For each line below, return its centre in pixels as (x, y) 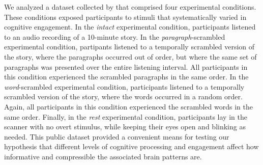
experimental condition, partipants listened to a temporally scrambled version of (129, 47)
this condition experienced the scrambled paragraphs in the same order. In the (126, 77)
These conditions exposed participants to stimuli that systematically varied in (125, 17)
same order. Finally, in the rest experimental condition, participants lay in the (126, 116)
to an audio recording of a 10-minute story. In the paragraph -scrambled (115, 36)
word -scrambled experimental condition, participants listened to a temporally (124, 86)
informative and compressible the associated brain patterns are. (103, 156)
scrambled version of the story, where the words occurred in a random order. (123, 97)
